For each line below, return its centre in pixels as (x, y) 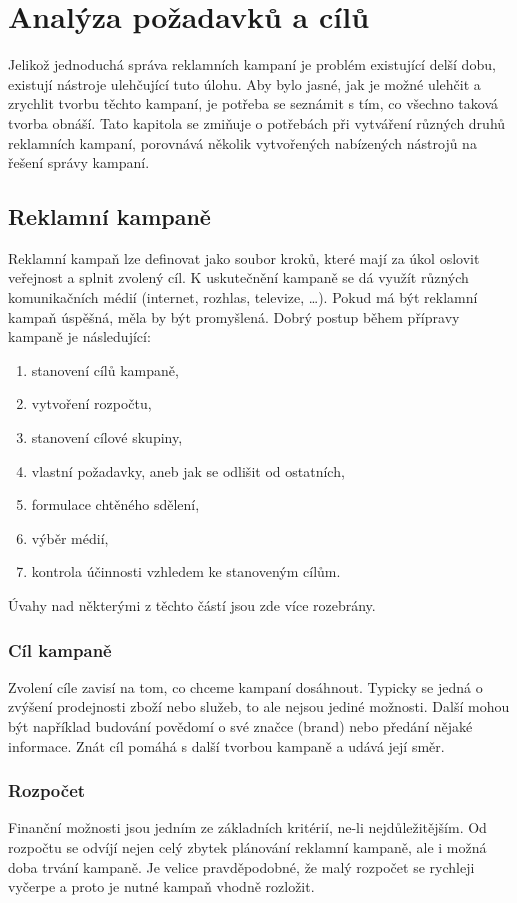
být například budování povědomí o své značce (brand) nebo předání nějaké (240, 726)
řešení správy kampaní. (79, 162)
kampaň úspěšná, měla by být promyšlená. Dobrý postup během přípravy (234, 316)
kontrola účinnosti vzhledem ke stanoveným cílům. (186, 571)
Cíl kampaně (60, 649)
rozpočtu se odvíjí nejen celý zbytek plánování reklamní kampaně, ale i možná (247, 847)
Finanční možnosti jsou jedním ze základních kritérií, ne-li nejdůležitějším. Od (247, 827)
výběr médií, (70, 537)
